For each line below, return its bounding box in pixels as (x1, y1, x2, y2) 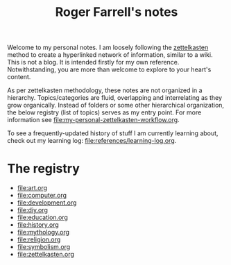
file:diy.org (17, 206, 49, 214)
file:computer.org (17, 191, 67, 200)
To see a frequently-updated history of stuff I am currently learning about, (7, 129, 219, 137)
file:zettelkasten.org (17, 250, 75, 259)
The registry (7, 161, 80, 177)
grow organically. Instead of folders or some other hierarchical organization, (7, 101, 224, 110)
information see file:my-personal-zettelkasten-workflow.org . (7, 116, 180, 124)
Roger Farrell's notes (55, 4, 178, 20)
